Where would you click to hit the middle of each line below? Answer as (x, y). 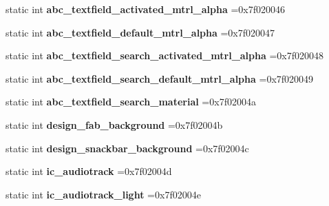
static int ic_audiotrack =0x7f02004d (89, 171)
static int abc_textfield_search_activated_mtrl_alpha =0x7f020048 (165, 55)
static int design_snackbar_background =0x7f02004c (127, 148)
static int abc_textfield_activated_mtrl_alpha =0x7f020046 (146, 9)
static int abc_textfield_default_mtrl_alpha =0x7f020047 (140, 32)
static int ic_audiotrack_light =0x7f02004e (103, 194)
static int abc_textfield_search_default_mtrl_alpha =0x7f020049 (160, 78)
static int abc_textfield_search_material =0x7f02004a (131, 102)
